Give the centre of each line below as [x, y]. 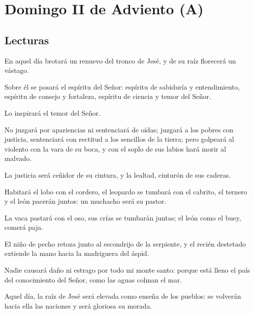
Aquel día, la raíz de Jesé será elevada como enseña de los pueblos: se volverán [123, 296]
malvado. [18, 158]
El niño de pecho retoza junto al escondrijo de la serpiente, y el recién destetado [125, 243]
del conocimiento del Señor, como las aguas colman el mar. [93, 279]
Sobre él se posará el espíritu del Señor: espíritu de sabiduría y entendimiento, [122, 86]
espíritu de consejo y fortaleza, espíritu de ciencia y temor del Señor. [108, 96]
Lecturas [27, 40]
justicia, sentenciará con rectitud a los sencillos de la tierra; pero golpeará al [119, 139]
